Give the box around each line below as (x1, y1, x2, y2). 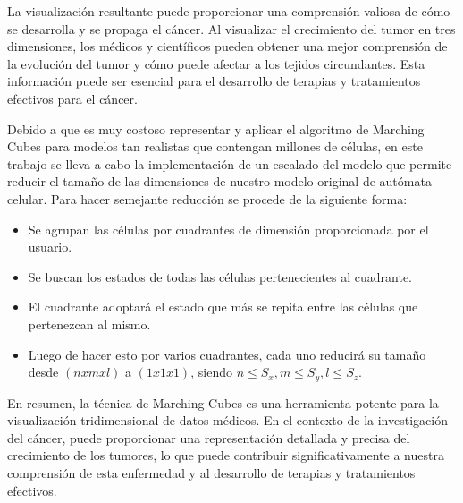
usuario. (28, 237, 72, 256)
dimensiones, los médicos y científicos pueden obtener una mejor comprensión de (7, 37, 448, 55)
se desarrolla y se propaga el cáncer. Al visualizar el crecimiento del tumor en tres (7, 19, 456, 38)
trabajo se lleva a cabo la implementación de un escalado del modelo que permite (7, 154, 452, 173)
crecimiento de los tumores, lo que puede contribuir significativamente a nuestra (7, 446, 444, 465)
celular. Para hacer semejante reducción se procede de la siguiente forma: (7, 189, 408, 208)
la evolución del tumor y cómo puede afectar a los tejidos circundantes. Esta (7, 54, 425, 72)
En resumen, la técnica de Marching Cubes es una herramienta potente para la (7, 393, 439, 412)
